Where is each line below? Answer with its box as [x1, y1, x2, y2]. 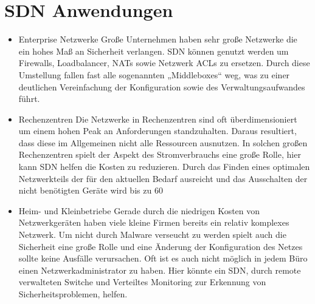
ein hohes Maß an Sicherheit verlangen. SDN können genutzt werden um [18, 44, 289, 57]
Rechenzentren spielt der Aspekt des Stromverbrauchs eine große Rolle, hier [18, 148, 301, 161]
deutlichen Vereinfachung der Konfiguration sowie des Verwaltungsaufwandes [18, 80, 305, 93]
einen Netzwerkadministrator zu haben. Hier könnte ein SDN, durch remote [18, 263, 301, 276]
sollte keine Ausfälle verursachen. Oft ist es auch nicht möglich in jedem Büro [18, 252, 308, 265]
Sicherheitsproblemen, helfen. [18, 288, 128, 300]
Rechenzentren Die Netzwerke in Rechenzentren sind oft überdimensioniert [18, 112, 297, 125]
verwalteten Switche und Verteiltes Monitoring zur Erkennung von [18, 275, 266, 288]
